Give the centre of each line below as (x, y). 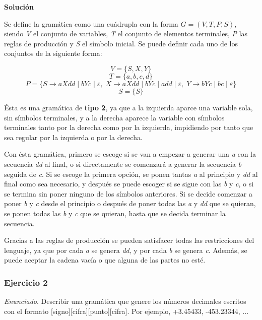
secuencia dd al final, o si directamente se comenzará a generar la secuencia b (123, 164)
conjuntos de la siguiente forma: (53, 53)
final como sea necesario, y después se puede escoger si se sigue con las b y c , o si (129, 184)
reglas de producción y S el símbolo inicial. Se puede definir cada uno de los (121, 43)
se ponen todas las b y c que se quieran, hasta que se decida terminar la (115, 213)
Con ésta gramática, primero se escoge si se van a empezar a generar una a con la (130, 154)
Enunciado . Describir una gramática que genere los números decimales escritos (125, 301)
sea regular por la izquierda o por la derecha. (73, 137)
